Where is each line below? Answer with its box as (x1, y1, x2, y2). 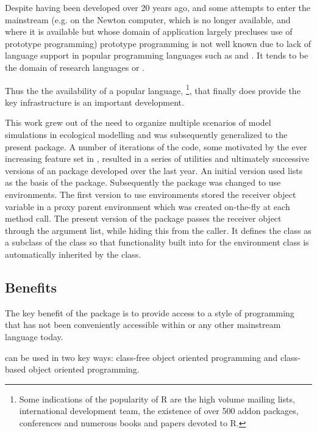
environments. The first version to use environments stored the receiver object (5, 187, 296, 200)
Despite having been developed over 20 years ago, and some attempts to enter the (5, 1, 311, 13)
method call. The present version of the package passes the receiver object (5, 212, 282, 225)
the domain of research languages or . (5, 60, 144, 73)
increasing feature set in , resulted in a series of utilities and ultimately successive (5, 152, 309, 165)
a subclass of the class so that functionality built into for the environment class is (5, 236, 309, 249)
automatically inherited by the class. (5, 247, 141, 260)
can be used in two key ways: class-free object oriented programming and (5, 351, 278, 363)
